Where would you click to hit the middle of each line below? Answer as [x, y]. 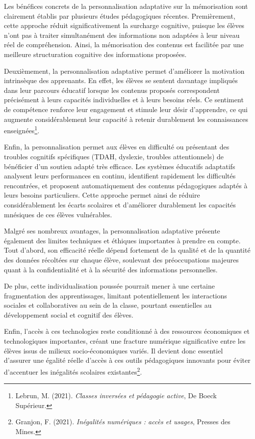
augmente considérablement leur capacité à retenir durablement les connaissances [126, 119]
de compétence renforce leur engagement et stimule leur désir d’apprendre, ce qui [126, 109]
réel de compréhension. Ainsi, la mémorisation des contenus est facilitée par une [124, 44]
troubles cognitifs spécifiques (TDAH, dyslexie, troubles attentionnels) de [114, 156]
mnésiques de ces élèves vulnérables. [58, 214]
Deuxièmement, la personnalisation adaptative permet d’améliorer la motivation [124, 71]
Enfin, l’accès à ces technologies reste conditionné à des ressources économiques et [127, 331]
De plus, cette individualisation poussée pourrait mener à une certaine [110, 286]
